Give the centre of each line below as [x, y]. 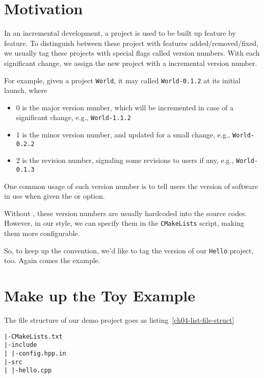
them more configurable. [42, 233]
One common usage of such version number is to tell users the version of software [131, 186]
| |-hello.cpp [28, 371]
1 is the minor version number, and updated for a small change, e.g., [123, 134]
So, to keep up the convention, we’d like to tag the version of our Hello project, [129, 250]
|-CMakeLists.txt [33, 336]
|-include [21, 345]
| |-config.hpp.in [35, 353]
